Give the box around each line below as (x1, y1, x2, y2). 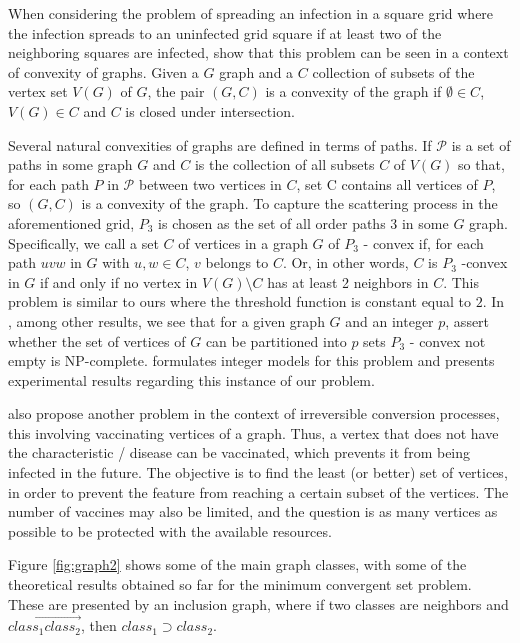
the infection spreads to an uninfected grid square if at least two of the (8, 22, 442, 43)
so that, (458, 154, 505, 175)
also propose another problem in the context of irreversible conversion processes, (8, 403, 500, 424)
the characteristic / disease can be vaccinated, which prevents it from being (8, 442, 471, 463)
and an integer (345, 310, 434, 331)
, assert (445, 310, 490, 331)
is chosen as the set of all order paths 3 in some (158, 212, 449, 233)
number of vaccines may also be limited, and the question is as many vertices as (8, 501, 498, 522)
